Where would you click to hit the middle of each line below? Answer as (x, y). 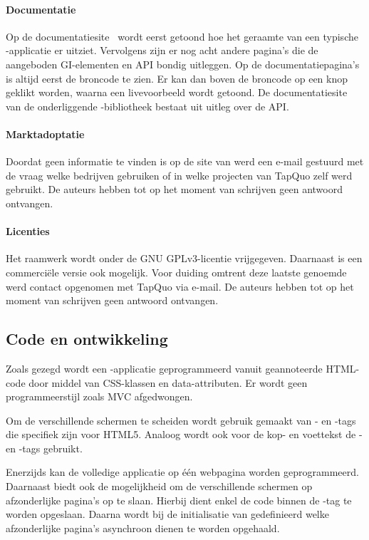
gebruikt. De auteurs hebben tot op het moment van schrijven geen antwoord (175, 189)
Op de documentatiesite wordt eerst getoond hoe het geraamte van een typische (182, 36)
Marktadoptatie (45, 134)
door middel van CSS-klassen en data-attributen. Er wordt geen (168, 382)
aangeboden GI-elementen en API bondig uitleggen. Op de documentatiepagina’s (183, 64)
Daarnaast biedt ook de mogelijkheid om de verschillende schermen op (159, 486)
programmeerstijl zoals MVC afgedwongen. (99, 396)
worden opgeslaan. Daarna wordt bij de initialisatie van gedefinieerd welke (167, 514)
